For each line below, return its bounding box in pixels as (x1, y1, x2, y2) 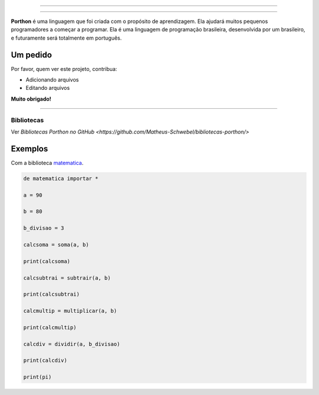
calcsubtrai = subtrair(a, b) (23, 274, 111, 281)
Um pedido (11, 50, 53, 60)
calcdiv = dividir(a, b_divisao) (23, 341, 121, 347)
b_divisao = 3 (23, 225, 64, 232)
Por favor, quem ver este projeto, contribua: (11, 65, 118, 72)
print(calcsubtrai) (23, 291, 80, 298)
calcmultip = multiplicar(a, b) (23, 307, 118, 315)
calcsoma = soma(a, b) (23, 241, 89, 248)
